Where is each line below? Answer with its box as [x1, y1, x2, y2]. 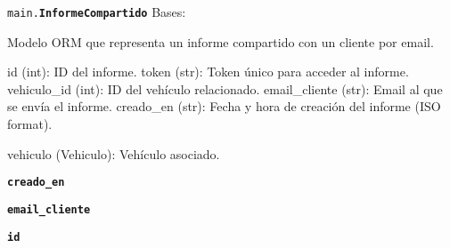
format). [7, 115, 53, 133]
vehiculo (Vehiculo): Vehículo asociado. [7, 144, 220, 163]
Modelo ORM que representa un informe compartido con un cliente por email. [7, 32, 434, 51]
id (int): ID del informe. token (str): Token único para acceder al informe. [7, 62, 409, 81]
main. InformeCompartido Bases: [7, 3, 186, 20]
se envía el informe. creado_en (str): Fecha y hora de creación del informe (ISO [7, 97, 441, 116]
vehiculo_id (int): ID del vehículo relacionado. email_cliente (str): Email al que [7, 79, 443, 98]
